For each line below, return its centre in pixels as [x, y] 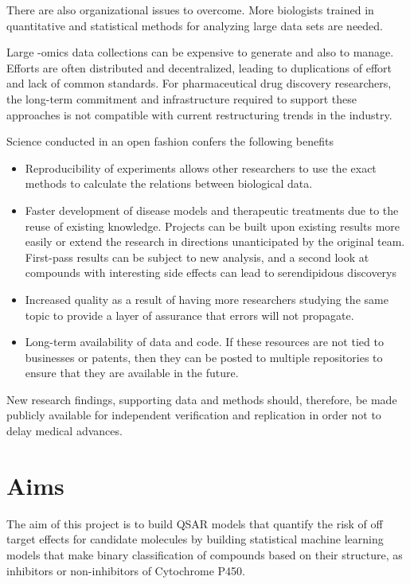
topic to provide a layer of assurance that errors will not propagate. [189, 315]
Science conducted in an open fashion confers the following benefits [170, 141]
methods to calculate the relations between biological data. [169, 183]
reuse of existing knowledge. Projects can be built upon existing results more [212, 226]
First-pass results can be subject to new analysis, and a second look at [197, 257]
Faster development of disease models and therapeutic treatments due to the [212, 210]
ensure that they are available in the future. [132, 373]
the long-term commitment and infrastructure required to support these [182, 98]
